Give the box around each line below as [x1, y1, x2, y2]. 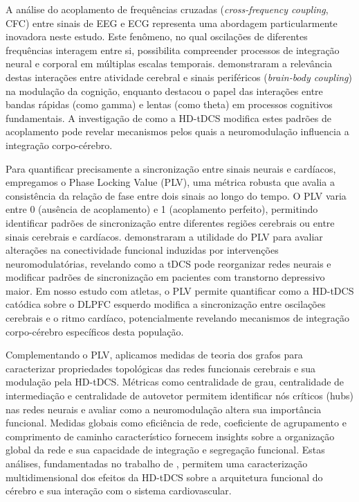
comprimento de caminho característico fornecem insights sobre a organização [6, 429, 335, 443]
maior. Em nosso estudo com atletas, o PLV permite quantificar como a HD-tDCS [6, 283, 354, 297]
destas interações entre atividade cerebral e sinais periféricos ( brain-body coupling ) [6, 69, 352, 84]
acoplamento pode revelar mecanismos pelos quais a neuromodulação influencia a [6, 124, 349, 139]
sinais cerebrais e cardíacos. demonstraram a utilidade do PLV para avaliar [6, 229, 323, 243]
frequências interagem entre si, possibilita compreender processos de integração [6, 42, 340, 57]
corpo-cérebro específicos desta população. [6, 324, 184, 338]
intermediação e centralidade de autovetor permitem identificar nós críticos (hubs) [6, 388, 353, 403]
